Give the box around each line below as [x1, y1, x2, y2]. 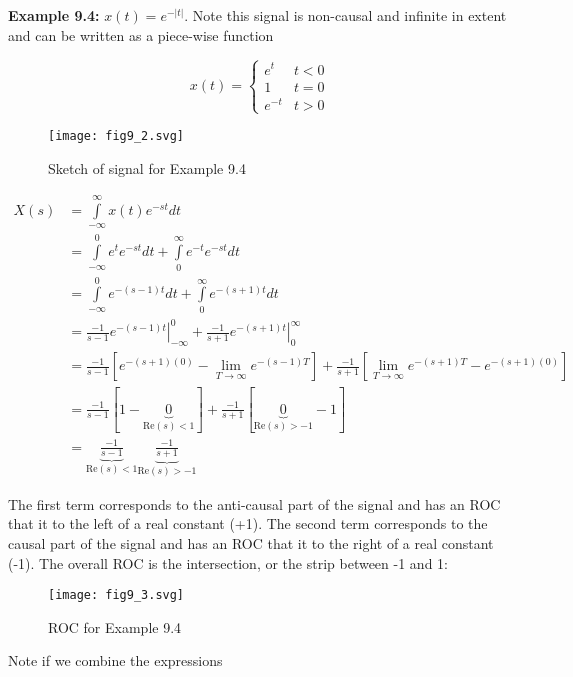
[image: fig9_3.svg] [48, 588, 185, 603]
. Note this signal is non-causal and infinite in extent [184, 5, 507, 25]
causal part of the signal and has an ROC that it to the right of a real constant [8, 532, 494, 553]
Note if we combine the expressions [8, 650, 223, 671]
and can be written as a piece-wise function [8, 24, 274, 45]
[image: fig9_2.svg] [48, 128, 185, 143]
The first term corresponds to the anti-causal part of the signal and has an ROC [8, 493, 501, 514]
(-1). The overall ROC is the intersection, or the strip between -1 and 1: [8, 552, 448, 573]
